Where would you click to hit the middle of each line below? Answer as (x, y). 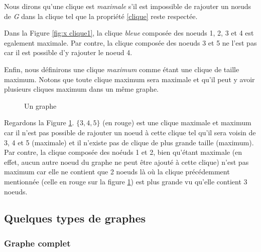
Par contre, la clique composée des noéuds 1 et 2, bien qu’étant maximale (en (123, 152)
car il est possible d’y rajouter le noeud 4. (68, 52)
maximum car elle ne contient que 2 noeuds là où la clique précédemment (117, 172)
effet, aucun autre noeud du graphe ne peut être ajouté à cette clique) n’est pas (126, 162)
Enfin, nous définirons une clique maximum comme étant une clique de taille (122, 69)
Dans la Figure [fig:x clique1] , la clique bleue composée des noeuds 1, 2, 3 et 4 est (129, 33)
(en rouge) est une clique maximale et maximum (177, 122)
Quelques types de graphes (75, 218)
